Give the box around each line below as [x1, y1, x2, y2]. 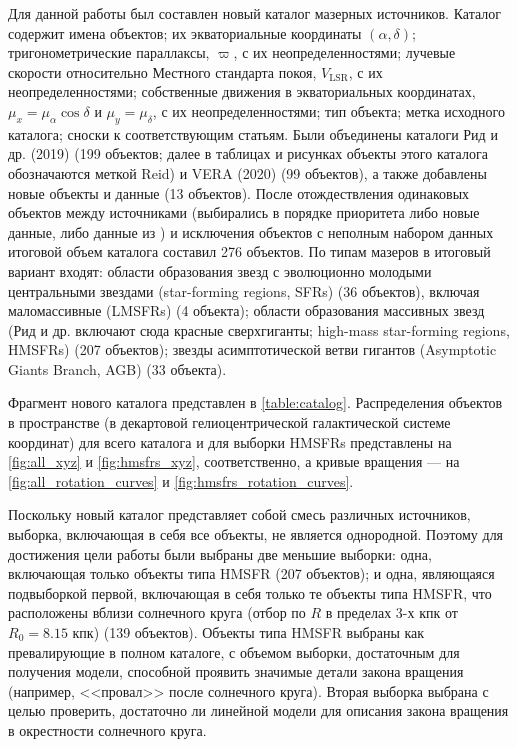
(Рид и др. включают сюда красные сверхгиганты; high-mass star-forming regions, [8, 319, 510, 340]
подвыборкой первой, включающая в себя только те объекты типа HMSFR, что [8, 582, 492, 603]
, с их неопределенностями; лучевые [233, 42, 456, 63]
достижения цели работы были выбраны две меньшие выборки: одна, [8, 543, 432, 564]
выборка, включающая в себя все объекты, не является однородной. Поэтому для [8, 524, 504, 545]
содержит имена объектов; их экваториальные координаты [8, 22, 362, 43]
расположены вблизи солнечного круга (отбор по [8, 602, 306, 623]
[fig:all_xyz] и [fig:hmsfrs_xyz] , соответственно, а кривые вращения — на [8, 451, 460, 472]
